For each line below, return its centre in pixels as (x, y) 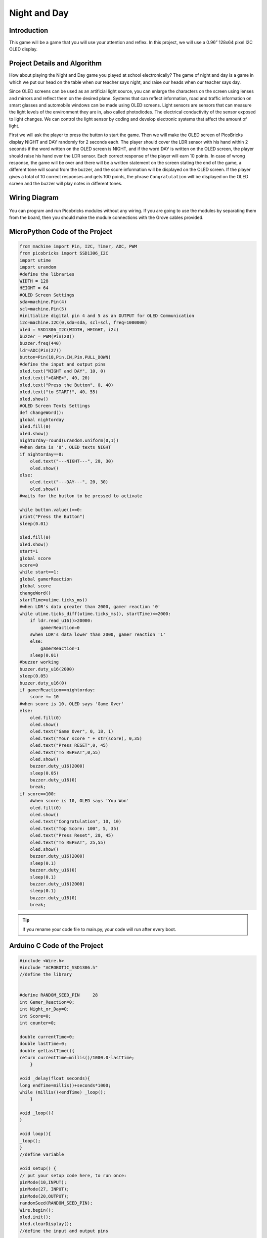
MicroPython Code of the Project (61, 232)
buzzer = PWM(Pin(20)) (47, 336)
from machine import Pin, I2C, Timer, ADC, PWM (78, 247)
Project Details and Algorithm (55, 64)
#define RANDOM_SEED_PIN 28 (59, 995)
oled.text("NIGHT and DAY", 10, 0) (63, 371)
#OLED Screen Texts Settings (55, 406)
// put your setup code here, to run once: (73, 1175)
